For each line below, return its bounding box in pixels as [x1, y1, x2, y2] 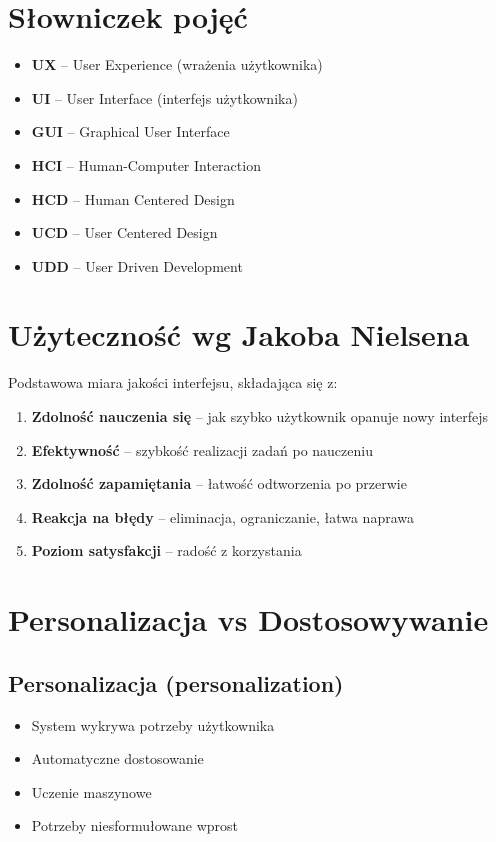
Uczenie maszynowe [31, 781, 152, 802]
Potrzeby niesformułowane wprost [31, 815, 239, 836]
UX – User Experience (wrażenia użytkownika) [31, 54, 323, 75]
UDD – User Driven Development [31, 255, 243, 276]
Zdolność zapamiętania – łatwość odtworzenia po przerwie [31, 473, 407, 494]
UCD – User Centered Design [31, 222, 218, 243]
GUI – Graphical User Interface [31, 121, 230, 142]
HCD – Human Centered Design [31, 188, 235, 209]
